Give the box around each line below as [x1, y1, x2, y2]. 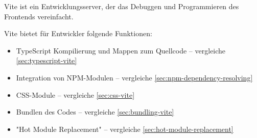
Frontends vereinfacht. [4, 11, 74, 21]
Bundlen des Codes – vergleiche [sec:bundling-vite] [16, 106, 174, 117]
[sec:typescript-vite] [16, 55, 77, 66]
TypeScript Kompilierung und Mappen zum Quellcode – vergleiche [16, 45, 226, 56]
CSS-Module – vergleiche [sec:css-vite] [16, 89, 135, 100]
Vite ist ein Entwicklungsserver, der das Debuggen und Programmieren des [4, 1, 239, 11]
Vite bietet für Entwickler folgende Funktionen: [4, 28, 152, 39]
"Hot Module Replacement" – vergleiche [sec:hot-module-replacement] [16, 123, 233, 134]
